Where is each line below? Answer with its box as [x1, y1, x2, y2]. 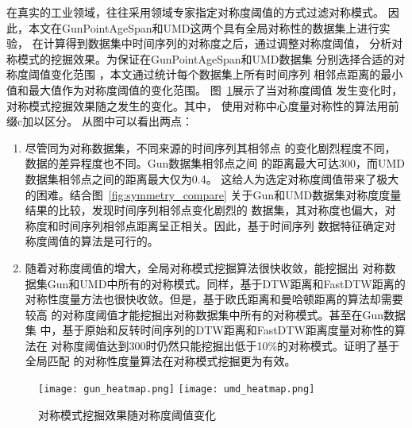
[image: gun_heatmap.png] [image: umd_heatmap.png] [38, 384, 315, 395]
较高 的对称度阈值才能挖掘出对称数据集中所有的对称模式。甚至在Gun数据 [25, 306, 406, 322]
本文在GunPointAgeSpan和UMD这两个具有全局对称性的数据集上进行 [28, 19, 379, 36]
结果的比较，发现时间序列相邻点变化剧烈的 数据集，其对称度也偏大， [25, 202, 385, 218]
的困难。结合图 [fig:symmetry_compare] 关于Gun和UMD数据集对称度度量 [25, 186, 402, 202]
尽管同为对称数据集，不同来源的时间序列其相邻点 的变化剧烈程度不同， [25, 139, 396, 156]
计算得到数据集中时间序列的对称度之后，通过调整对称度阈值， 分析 [43, 35, 392, 52]
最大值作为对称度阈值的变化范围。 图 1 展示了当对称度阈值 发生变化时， [28, 81, 403, 98]
